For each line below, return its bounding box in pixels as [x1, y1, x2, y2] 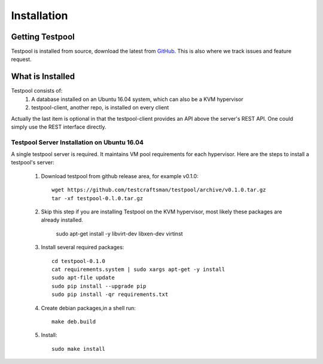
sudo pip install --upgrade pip [51, 283, 147, 289]
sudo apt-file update [51, 274, 115, 281]
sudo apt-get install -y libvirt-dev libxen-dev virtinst [56, 230, 183, 237]
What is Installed [11, 72, 75, 82]
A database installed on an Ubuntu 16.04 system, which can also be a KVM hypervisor [31, 96, 243, 103]
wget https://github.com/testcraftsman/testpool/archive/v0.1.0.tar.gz [51, 186, 266, 194]
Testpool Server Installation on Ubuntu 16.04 [11, 138, 144, 146]
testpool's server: [11, 159, 54, 166]
